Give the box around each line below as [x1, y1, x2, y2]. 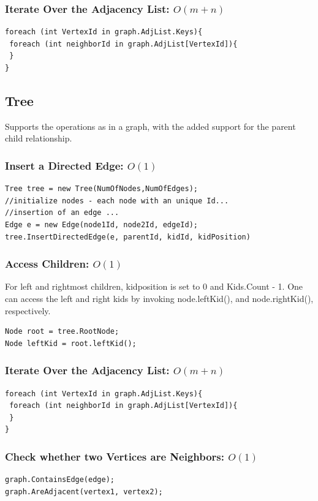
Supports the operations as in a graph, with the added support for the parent [5, 119, 296, 132]
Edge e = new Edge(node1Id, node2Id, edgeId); [5, 220, 198, 229]
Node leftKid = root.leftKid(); [5, 339, 137, 348]
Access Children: [5, 256, 89, 271]
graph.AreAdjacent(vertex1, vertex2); [5, 487, 163, 496]
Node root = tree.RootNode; [5, 327, 119, 336]
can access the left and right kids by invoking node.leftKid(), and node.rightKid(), [5, 292, 314, 304]
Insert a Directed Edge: [5, 157, 124, 173]
